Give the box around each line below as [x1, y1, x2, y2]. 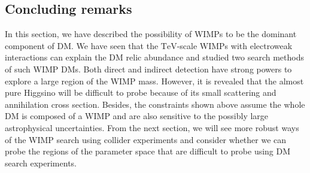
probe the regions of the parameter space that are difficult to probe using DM [5, 145, 291, 157]
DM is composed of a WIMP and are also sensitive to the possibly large [5, 110, 269, 122]
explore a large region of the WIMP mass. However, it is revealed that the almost [5, 74, 304, 87]
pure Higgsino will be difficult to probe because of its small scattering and [5, 86, 276, 99]
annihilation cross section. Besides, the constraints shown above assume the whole [5, 98, 305, 110]
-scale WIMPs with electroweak [177, 39, 293, 51]
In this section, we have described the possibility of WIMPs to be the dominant [5, 28, 297, 40]
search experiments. [5, 156, 77, 169]
